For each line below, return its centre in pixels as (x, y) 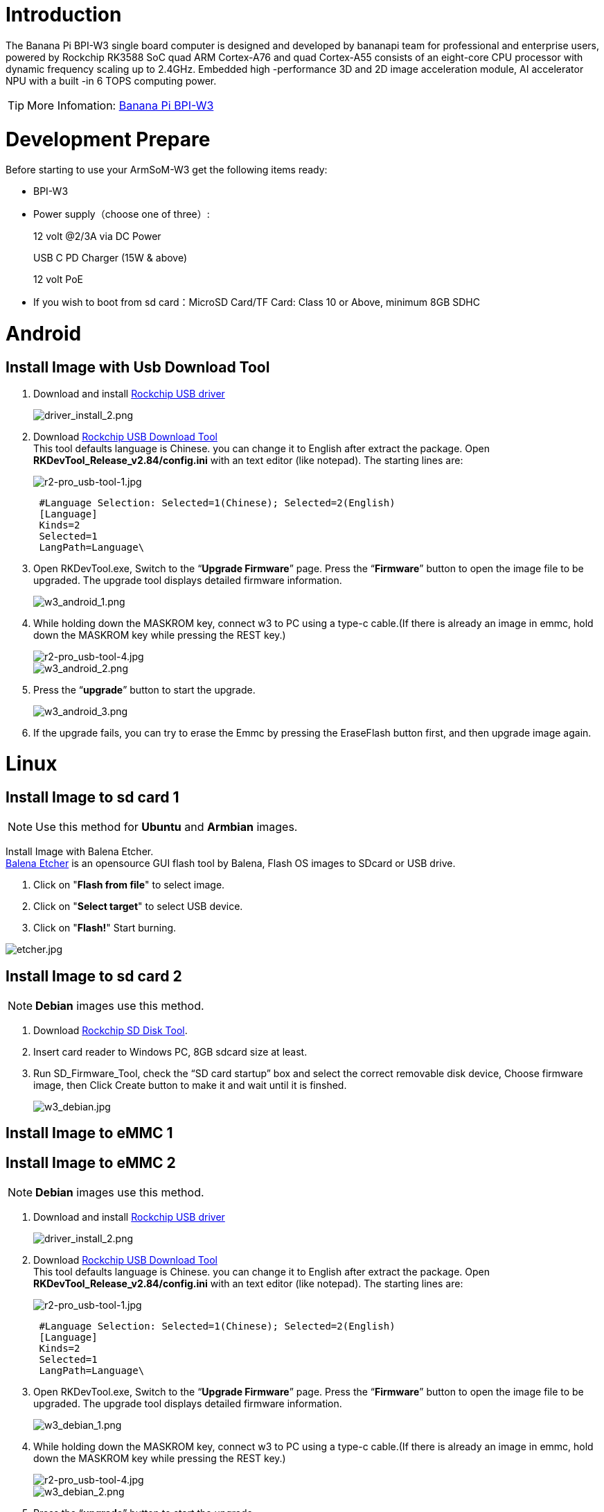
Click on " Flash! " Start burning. (105, 928)
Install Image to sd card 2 (94, 976)
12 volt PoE (58, 280)
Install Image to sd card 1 (92, 797)
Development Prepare (108, 139)
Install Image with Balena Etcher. (80, 852)
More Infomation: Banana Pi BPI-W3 (121, 105)
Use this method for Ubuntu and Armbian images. (167, 827)
